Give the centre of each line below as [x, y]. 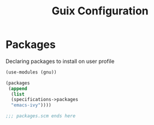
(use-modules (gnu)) [31, 72]
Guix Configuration [100, 11]
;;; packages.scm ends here [41, 116]
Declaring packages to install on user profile [60, 61]
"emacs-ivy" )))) [31, 105]
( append [18, 89]
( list [18, 94]
